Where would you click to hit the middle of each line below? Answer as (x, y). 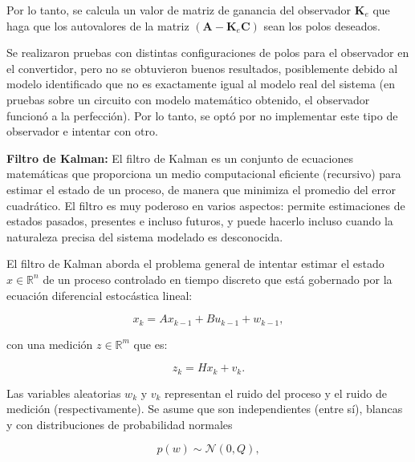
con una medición (50, 344)
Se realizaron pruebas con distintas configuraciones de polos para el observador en (208, 53)
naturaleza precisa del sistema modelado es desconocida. (145, 236)
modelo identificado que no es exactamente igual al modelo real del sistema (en (201, 84)
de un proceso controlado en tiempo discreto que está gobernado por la (218, 279)
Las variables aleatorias (64, 393)
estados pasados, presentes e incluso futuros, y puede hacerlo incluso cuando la (200, 221)
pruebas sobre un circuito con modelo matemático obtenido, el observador (188, 99)
